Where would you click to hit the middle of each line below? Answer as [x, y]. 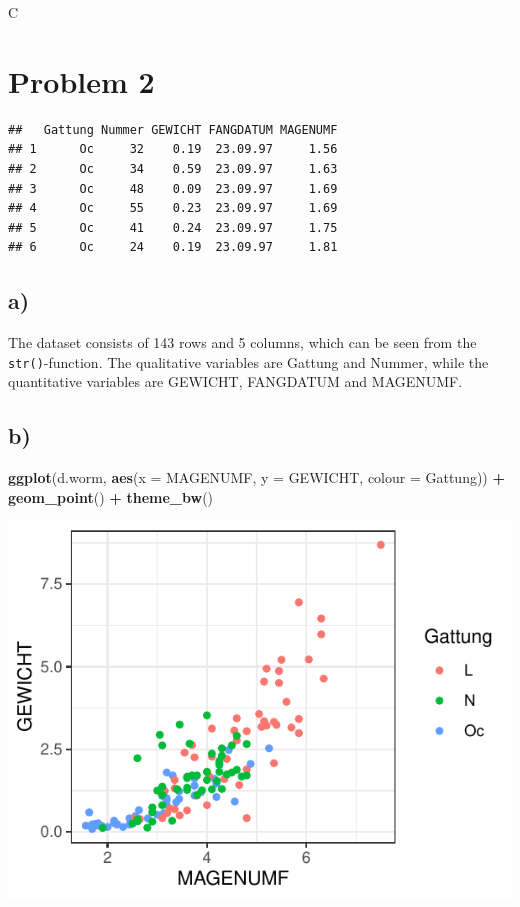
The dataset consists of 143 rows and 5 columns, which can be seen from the [242, 342]
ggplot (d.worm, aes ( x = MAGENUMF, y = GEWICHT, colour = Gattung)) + [257, 477]
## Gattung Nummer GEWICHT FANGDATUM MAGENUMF [173, 129]
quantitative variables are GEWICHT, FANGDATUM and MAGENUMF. [235, 381]
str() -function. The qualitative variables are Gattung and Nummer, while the [248, 361]
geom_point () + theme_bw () [111, 496]
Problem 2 [81, 80]
